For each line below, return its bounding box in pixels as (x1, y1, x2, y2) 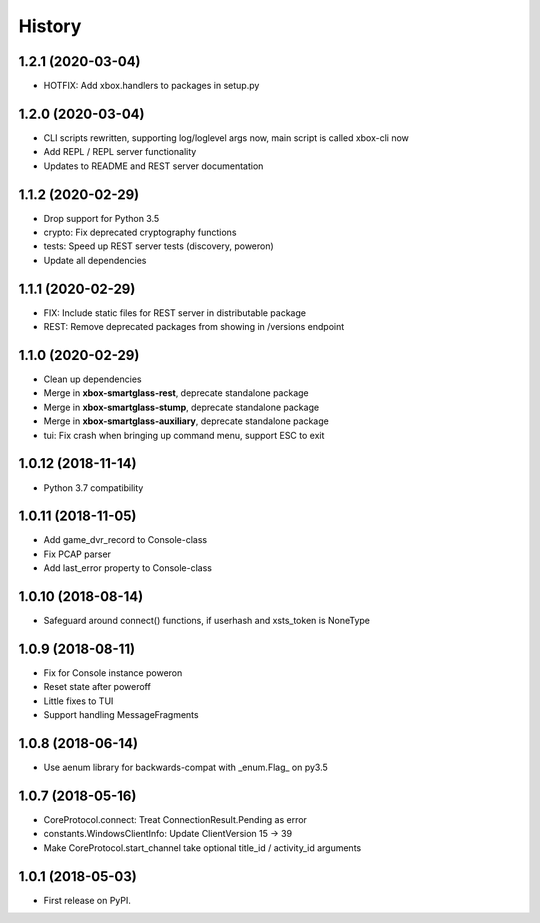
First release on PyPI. (43, 894, 132, 906)
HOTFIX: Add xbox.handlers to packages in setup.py (43, 80, 260, 92)
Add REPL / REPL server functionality (43, 146, 197, 158)
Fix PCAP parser (43, 548, 112, 560)
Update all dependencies (43, 254, 147, 266)
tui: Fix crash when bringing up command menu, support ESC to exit (43, 429, 325, 441)
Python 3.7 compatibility (43, 481, 144, 494)
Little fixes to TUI (43, 695, 114, 707)
